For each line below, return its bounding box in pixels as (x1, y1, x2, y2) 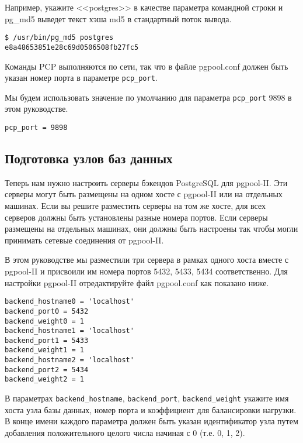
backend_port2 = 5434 (5, 365, 89, 374)
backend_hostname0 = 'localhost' (5, 297, 134, 306)
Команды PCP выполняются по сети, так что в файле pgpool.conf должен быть (5, 60, 288, 72)
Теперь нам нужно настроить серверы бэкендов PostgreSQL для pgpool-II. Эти (5, 176, 288, 188)
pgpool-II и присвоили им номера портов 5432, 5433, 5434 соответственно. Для (5, 265, 288, 277)
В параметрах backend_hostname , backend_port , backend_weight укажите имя (5, 392, 289, 404)
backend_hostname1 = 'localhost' (5, 327, 134, 335)
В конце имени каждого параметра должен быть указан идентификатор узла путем (5, 415, 298, 427)
